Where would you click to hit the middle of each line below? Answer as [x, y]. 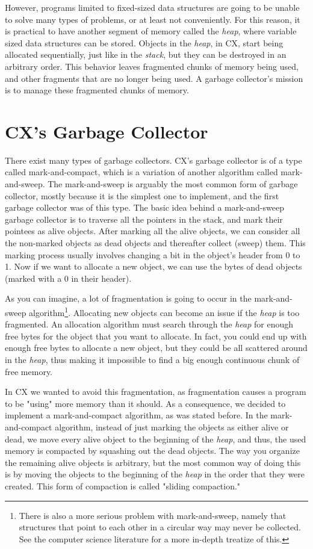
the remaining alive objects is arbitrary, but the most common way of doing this [153, 462]
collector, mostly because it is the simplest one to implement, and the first [142, 195]
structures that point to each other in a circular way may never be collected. [160, 527]
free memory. [29, 371]
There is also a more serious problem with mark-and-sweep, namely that [153, 515]
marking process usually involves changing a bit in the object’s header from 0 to [153, 254]
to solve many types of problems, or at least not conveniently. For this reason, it [153, 19]
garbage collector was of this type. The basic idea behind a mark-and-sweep [144, 207]
